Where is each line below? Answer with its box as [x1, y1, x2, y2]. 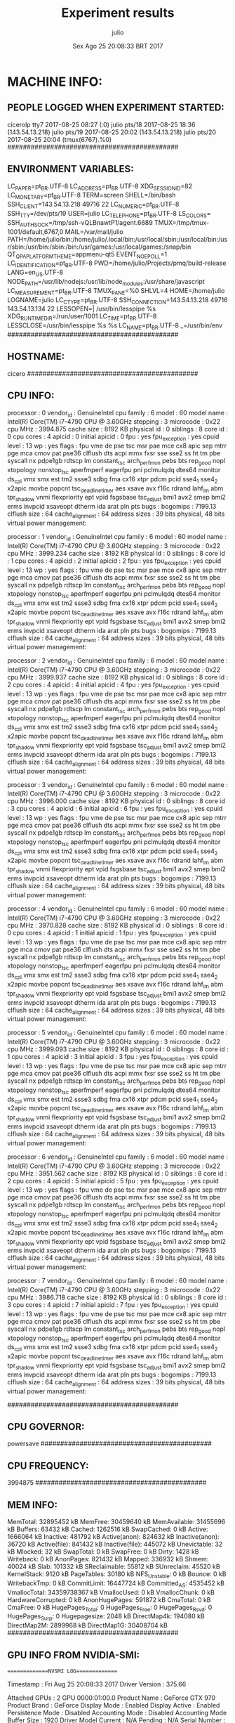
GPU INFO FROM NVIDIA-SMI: [7, 1649, 140, 1661]
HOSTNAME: [7, 351, 65, 363]
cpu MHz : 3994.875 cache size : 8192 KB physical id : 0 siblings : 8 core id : [7, 425, 228, 434]
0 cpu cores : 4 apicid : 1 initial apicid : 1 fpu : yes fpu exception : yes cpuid [7, 928, 217, 939]
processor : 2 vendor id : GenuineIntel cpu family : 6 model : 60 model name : [7, 656, 228, 667]
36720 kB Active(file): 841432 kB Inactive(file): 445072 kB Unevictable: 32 [7, 1540, 223, 1548]
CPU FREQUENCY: [7, 1459, 89, 1471]
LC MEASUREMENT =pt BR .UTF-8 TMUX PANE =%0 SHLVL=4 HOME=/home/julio [7, 286, 225, 297]
